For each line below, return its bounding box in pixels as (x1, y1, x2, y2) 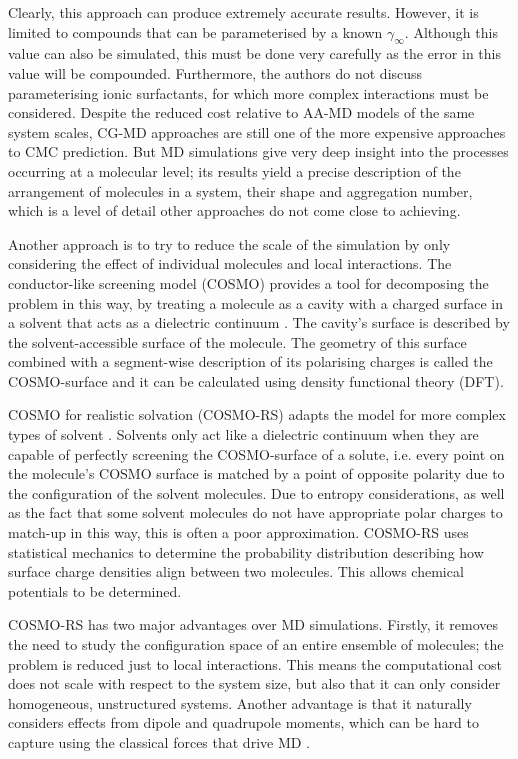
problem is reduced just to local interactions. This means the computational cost (8, 653, 503, 674)
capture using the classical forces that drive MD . (8, 731, 311, 752)
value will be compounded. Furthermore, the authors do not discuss (8, 62, 423, 83)
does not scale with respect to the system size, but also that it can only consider (8, 673, 501, 694)
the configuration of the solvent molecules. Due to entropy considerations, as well (8, 482, 505, 503)
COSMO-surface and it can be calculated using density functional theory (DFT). (8, 370, 504, 391)
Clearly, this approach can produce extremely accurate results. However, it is (8, 2, 479, 22)
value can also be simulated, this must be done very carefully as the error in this (8, 43, 501, 64)
